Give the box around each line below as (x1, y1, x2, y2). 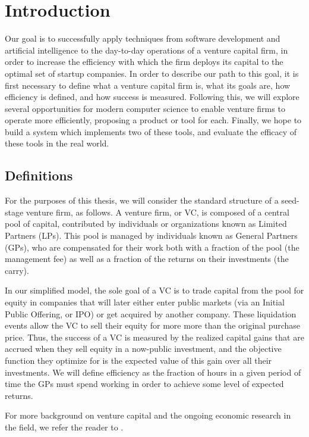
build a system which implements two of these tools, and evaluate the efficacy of (5, 125, 297, 138)
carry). (5, 264, 29, 276)
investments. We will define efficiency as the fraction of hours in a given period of (5, 366, 301, 378)
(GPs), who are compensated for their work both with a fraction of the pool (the (5, 241, 299, 253)
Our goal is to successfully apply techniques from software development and (5, 32, 280, 45)
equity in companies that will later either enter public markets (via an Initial (5, 296, 285, 308)
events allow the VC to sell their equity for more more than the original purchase (5, 319, 301, 332)
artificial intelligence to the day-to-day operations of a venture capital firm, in (5, 43, 288, 56)
